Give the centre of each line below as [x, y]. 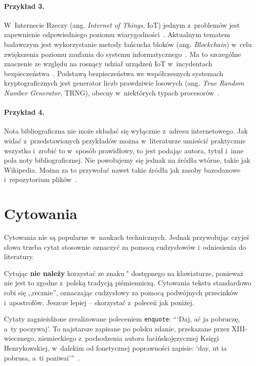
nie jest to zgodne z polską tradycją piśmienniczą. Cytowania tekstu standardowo [128, 283]
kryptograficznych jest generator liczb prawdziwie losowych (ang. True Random [124, 83]
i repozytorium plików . [41, 179]
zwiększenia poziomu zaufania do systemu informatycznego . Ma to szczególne [123, 54]
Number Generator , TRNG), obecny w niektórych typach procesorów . [112, 92]
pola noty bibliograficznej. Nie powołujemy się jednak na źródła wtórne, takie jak [127, 160]
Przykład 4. [24, 112]
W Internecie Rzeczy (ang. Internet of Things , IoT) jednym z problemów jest [122, 24]
